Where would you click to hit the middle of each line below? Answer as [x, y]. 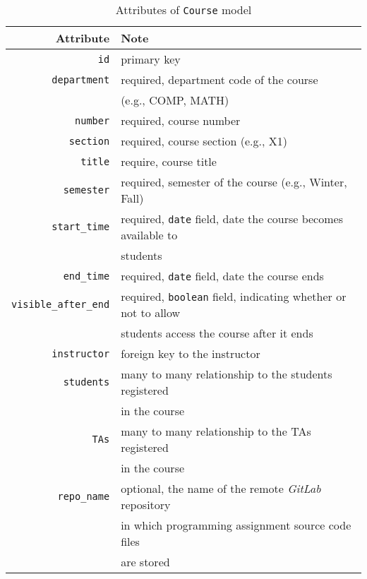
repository [146, 505]
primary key [151, 59]
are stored [145, 562]
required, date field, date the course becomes [232, 219]
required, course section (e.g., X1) [204, 141]
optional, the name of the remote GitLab [221, 488]
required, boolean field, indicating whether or [234, 296]
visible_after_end [61, 304]
